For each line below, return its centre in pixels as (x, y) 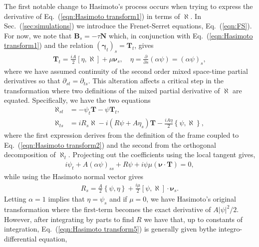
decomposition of (30, 154)
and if (118, 199)
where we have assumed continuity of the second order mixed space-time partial (126, 71)
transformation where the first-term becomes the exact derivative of (108, 209)
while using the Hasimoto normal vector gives (74, 176)
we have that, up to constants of (193, 219)
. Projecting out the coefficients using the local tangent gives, (162, 154)
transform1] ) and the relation (49, 45)
